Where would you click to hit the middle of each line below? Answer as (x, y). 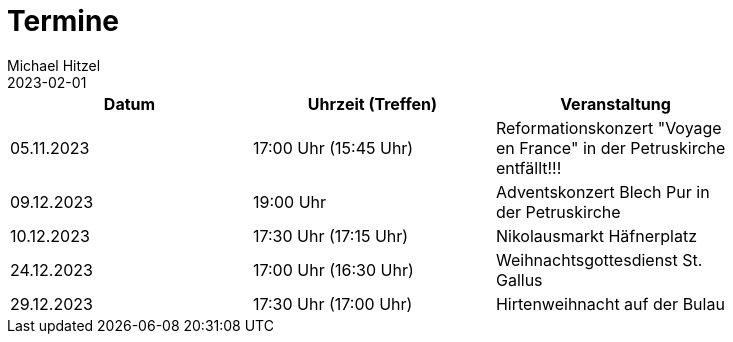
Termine (63, 21)
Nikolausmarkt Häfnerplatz (596, 235)
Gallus (519, 279)
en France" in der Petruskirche (610, 147)
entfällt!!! (528, 167)
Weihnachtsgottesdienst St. (599, 259)
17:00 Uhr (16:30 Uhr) (333, 269)
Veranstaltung (615, 103)
